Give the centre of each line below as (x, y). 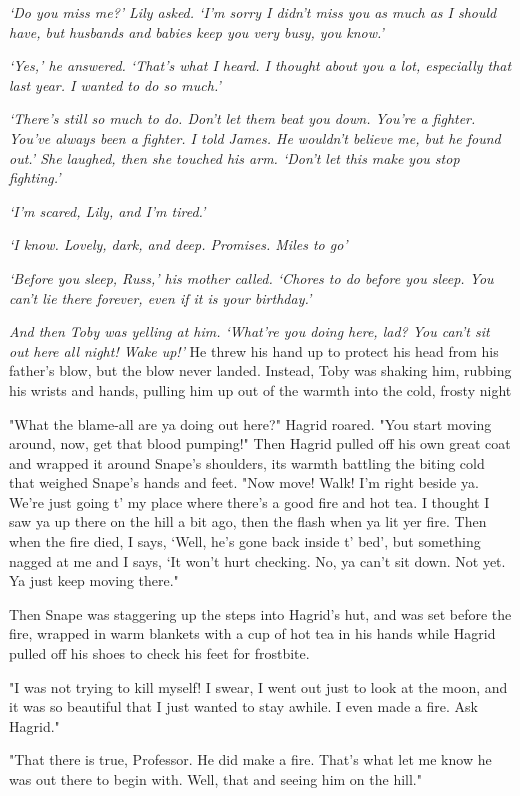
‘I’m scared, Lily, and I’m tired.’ (107, 210)
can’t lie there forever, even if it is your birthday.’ (160, 297)
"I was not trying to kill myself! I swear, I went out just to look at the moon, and (258, 686)
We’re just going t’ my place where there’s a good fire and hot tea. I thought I (249, 501)
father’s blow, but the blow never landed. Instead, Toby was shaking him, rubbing (260, 370)
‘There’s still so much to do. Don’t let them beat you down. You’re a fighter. (242, 118)
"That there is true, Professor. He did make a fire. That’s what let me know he (250, 759)
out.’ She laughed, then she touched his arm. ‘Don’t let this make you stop (234, 157)
